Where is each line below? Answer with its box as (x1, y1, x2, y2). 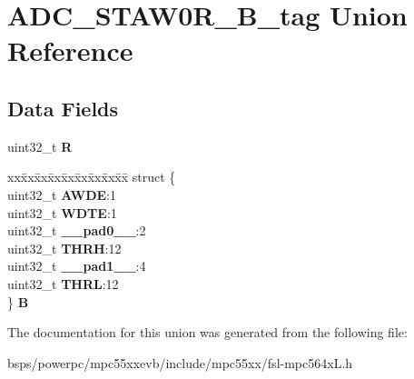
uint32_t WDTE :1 (7, 203, 117, 222)
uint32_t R (7, 136, 73, 155)
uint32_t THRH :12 (7, 238, 122, 257)
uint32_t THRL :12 (7, 274, 119, 293)
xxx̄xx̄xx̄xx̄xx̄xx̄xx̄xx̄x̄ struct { (7, 167, 176, 186)
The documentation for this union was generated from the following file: (7, 323, 408, 342)
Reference (7, 32, 133, 69)
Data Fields (7, 94, 119, 122)
